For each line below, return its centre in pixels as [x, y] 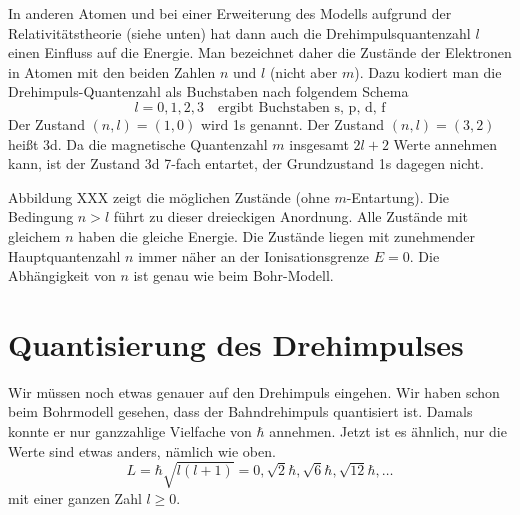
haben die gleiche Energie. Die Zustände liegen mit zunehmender [277, 235]
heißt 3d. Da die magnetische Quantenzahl [138, 143]
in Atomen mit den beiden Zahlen [112, 71]
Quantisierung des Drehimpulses [236, 343]
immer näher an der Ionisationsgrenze [254, 255]
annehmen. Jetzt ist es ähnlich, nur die [388, 431]
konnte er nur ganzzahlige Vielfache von [130, 431]
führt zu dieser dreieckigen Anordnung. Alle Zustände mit [290, 216]
